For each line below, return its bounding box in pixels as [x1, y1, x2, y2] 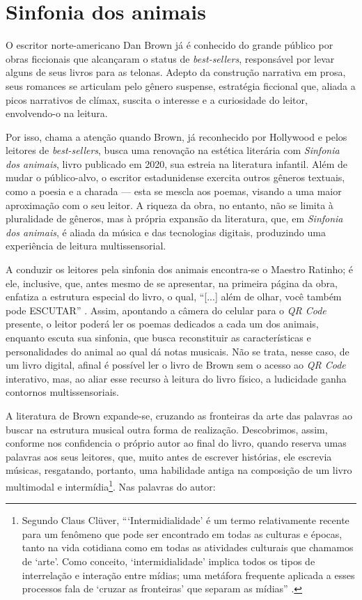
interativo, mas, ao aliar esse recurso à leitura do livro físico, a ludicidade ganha [6, 371, 347, 385]
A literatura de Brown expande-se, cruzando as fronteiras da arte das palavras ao [6, 408, 352, 422]
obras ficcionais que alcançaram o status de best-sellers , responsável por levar [6, 51, 335, 66]
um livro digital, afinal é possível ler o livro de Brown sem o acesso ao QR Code [6, 357, 346, 372]
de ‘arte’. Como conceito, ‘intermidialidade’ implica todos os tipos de [22, 553, 315, 568]
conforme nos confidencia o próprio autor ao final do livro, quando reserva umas [6, 436, 347, 450]
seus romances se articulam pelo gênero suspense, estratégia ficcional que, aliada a [6, 78, 356, 93]
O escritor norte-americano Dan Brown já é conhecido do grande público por [6, 38, 333, 52]
